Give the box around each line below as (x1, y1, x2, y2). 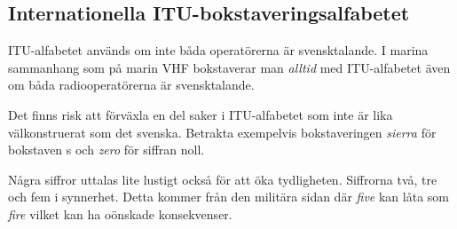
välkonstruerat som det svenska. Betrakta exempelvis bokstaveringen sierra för (8, 122, 437, 141)
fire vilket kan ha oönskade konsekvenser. (8, 204, 232, 223)
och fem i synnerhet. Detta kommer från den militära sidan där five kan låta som (8, 187, 449, 206)
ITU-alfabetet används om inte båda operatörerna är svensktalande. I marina (8, 41, 429, 59)
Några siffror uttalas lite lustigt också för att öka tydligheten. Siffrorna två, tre (8, 170, 437, 188)
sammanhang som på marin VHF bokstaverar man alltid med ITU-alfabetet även (8, 58, 451, 76)
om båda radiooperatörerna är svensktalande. (8, 75, 255, 94)
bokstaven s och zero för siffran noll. (8, 140, 205, 159)
